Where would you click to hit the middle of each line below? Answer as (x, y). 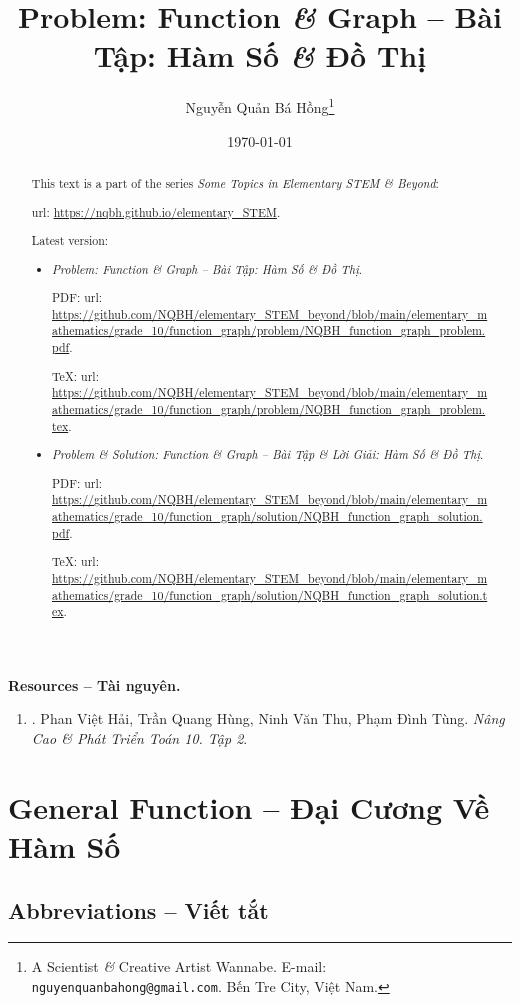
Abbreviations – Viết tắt (138, 909)
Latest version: (70, 240)
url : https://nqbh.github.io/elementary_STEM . (156, 211)
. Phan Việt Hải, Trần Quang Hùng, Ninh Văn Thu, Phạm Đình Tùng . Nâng (268, 718)
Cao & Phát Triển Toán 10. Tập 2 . (139, 738)
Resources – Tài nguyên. (94, 684)
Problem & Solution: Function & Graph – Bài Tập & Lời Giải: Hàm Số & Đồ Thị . (268, 454)
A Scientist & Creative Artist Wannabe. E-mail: (179, 966)
